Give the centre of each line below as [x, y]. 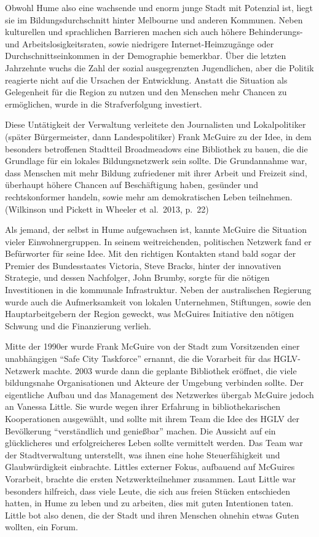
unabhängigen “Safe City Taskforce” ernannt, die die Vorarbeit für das [138, 359]
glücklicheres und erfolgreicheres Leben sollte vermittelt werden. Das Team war [154, 443]
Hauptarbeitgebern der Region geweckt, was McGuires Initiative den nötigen [149, 314]
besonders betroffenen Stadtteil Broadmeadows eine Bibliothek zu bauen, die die [156, 148]
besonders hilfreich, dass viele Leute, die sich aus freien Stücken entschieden [148, 491]
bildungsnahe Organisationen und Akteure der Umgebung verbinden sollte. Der [155, 382]
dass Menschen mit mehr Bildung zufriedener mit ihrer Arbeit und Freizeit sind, [156, 172]
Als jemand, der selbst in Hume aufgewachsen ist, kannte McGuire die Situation [156, 229]
